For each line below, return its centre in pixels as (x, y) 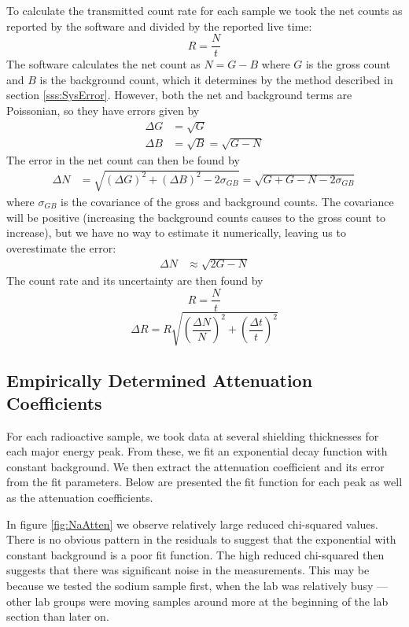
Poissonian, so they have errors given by (103, 111)
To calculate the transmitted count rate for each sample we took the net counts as (204, 10)
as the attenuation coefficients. (80, 498)
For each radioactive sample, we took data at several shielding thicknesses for (193, 435)
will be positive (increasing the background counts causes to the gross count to (196, 217)
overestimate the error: (61, 247)
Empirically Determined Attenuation (160, 380)
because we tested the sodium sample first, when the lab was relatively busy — (197, 586)
